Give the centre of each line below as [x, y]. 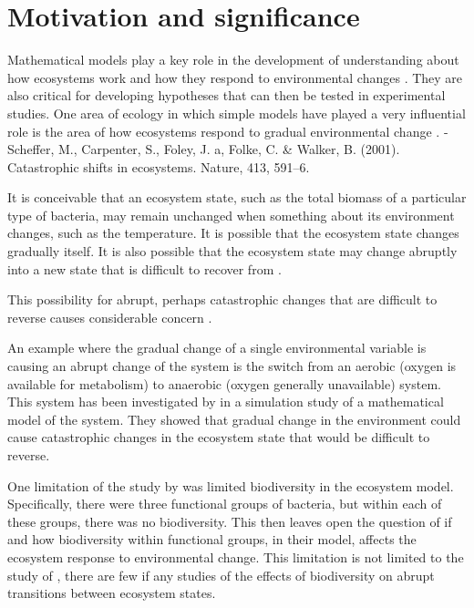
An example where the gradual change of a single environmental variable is [217, 348]
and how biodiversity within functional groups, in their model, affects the [212, 539]
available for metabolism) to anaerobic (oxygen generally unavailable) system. [224, 383]
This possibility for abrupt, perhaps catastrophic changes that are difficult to [222, 299]
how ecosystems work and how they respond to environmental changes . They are [235, 77]
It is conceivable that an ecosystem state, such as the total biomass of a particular [237, 197]
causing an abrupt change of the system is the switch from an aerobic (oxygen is [232, 366]
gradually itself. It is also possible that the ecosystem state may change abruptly [232, 251]
